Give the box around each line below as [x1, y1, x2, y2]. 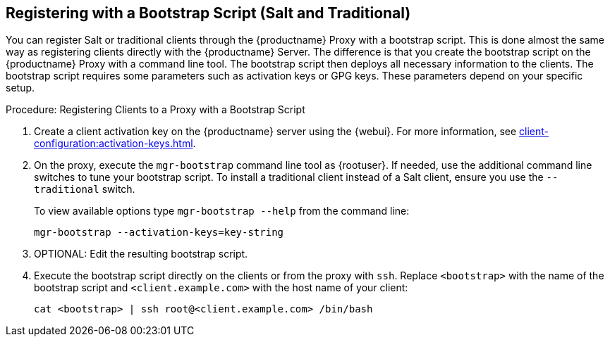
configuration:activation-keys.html [34, 137, 193, 150]
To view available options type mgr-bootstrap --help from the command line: [34, 205, 410, 217]
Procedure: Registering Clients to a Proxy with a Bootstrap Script [6, 103, 305, 116]
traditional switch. [34, 183, 135, 196]
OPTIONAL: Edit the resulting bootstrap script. [34, 248, 248, 260]
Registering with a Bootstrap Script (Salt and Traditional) [6, 4, 411, 22]
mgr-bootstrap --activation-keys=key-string [34, 227, 284, 239]
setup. [6, 82, 35, 94]
